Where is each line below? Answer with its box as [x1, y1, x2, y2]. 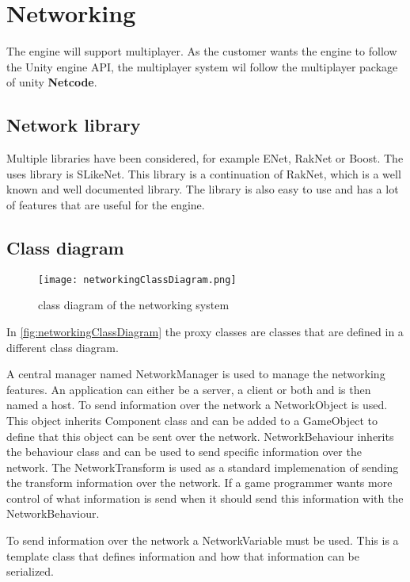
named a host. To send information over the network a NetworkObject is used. [6, 396, 388, 413]
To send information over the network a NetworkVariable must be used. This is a [6, 532, 399, 549]
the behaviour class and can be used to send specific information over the [6, 443, 362, 460]
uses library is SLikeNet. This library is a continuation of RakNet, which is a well [6, 165, 401, 182]
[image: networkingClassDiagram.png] [38, 274, 237, 285]
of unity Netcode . [6, 74, 97, 90]
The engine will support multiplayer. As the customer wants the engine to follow [6, 43, 397, 59]
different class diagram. [6, 339, 119, 355]
